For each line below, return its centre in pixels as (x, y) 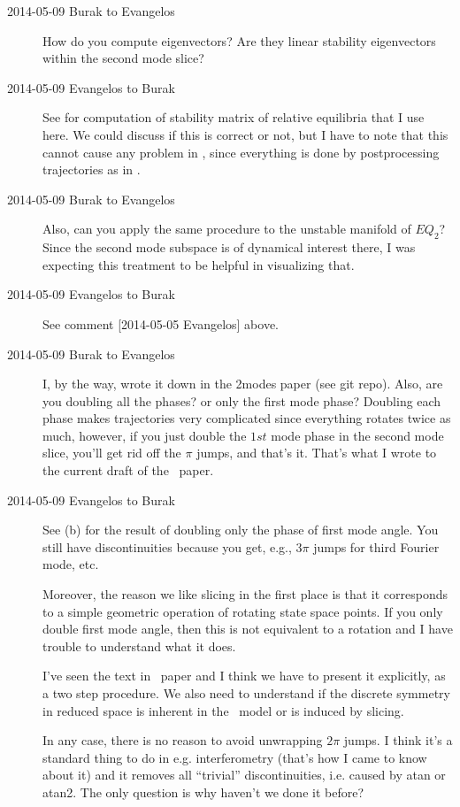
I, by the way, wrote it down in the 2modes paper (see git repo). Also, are (243, 384)
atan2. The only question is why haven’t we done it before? (203, 792)
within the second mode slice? (123, 58)
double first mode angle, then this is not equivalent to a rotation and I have (248, 629)
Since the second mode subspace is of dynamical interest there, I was (229, 247)
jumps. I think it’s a (398, 740)
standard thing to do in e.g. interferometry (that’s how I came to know (235, 757)
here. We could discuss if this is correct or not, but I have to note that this (245, 134)
